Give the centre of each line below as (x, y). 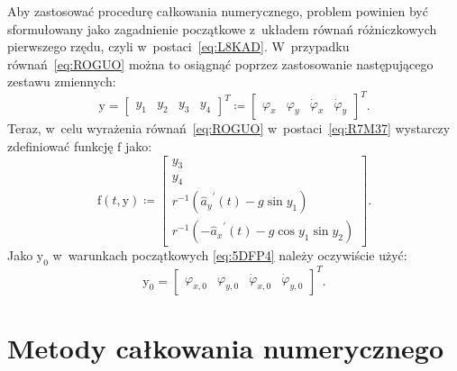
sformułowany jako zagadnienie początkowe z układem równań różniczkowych (222, 28)
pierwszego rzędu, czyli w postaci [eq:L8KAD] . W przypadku (178, 46)
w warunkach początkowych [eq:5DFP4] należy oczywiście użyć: (230, 255)
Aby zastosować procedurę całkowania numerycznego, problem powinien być (218, 11)
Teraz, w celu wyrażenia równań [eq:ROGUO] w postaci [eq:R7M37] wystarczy (229, 128)
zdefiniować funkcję (60, 146)
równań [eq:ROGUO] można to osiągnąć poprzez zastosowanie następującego (220, 63)
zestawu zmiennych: (62, 81)
